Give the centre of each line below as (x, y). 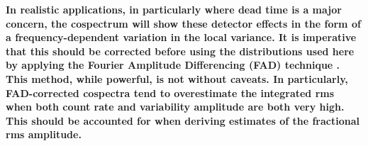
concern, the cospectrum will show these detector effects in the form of (183, 23)
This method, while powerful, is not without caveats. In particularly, (177, 78)
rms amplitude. (44, 134)
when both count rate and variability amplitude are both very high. (175, 107)
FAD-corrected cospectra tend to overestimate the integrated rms (170, 92)
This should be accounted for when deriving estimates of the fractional (183, 120)
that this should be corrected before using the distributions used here (180, 51)
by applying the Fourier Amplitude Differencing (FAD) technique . (173, 65)
